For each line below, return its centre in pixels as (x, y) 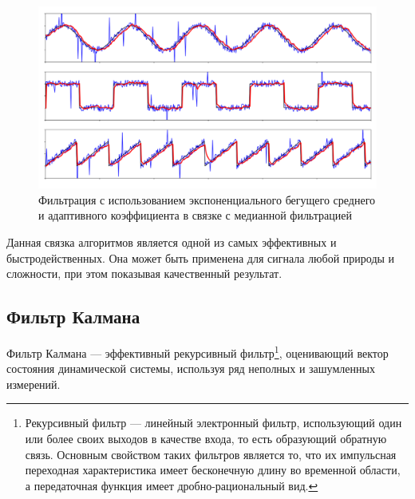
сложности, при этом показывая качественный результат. (144, 273)
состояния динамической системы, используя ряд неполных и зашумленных (191, 368)
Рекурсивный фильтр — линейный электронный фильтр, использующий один (213, 423)
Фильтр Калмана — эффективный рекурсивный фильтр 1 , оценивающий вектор (198, 351)
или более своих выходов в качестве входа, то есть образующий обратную (206, 438)
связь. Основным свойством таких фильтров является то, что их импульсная (211, 454)
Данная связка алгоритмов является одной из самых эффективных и (172, 242)
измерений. (34, 384)
